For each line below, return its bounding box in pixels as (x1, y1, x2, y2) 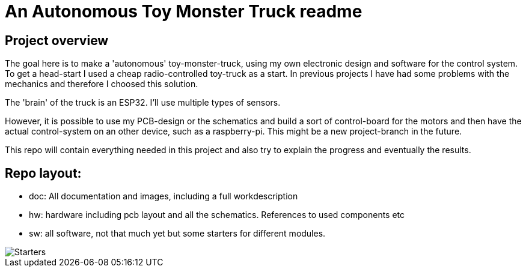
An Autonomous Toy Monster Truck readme (5, 1, 362, 22)
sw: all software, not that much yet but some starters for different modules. (29, 228, 326, 239)
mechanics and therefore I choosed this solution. (5, 79, 198, 89)
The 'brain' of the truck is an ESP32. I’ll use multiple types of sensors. (5, 97, 281, 108)
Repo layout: (5, 165, 82, 181)
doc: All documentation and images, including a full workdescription (29, 191, 298, 202)
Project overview (5, 32, 109, 48)
